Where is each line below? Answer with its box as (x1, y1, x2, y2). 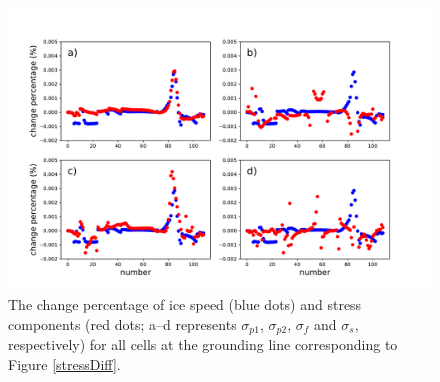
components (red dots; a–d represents (8, 313, 237, 334)
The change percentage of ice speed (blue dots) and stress (8, 293, 362, 314)
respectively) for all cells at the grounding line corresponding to (8, 334, 398, 355)
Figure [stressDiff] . (8, 353, 121, 374)
